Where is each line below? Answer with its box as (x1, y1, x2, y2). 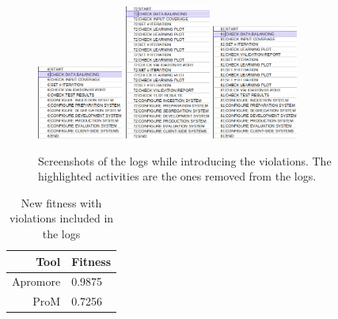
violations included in (9, 210, 114, 226)
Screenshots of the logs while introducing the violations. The (38, 152, 332, 169)
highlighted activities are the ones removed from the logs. (38, 168, 317, 184)
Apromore (12, 273, 61, 290)
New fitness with (21, 194, 102, 211)
